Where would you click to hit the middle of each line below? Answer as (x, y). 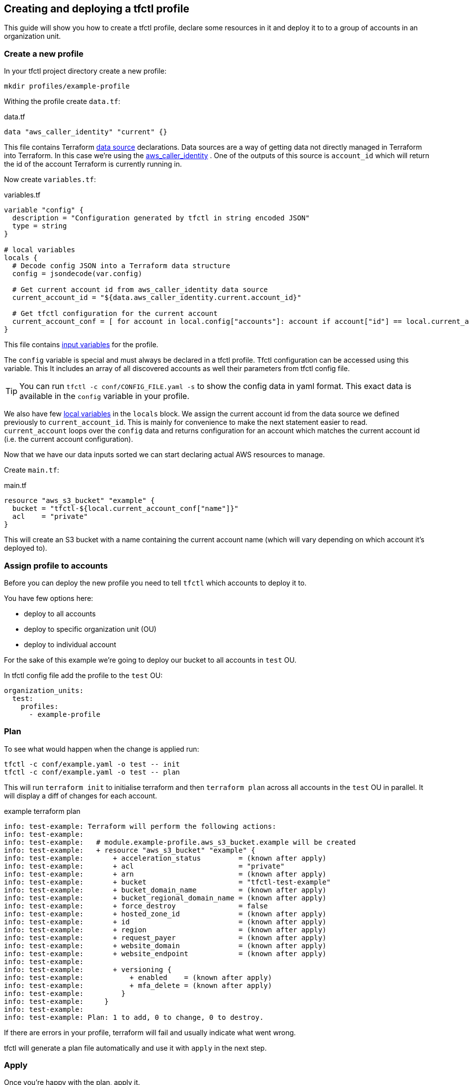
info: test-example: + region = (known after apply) (165, 930)
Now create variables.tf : (50, 180)
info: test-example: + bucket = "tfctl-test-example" (167, 882)
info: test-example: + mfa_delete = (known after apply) (138, 985)
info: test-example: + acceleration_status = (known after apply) (165, 858)
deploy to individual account (70, 644)
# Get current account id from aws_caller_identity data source (140, 290)
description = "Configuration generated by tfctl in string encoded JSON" (161, 218)
